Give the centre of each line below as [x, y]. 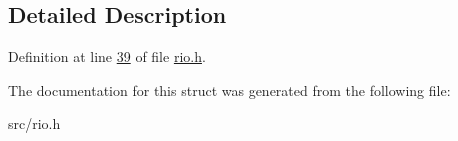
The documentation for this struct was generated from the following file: [229, 89]
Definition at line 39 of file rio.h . [107, 56]
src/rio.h [34, 123]
